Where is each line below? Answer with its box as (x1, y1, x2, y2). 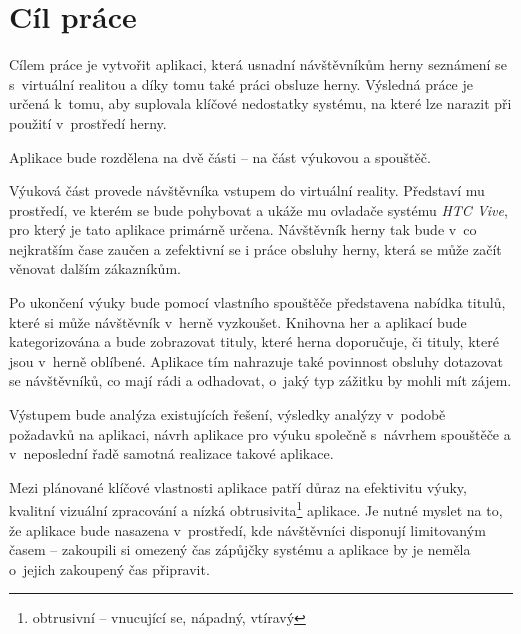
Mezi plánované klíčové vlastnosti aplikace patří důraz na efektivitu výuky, (9, 476, 467, 497)
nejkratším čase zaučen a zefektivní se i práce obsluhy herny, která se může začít (9, 238, 502, 259)
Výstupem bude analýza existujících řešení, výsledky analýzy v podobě (9, 404, 446, 425)
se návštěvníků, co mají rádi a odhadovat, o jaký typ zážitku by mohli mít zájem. (9, 370, 512, 391)
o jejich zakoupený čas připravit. (9, 558, 210, 579)
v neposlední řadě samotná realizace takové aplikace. (9, 443, 334, 464)
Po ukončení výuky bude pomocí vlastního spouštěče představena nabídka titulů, (9, 292, 506, 313)
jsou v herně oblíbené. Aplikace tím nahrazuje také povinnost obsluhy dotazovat (9, 350, 503, 371)
